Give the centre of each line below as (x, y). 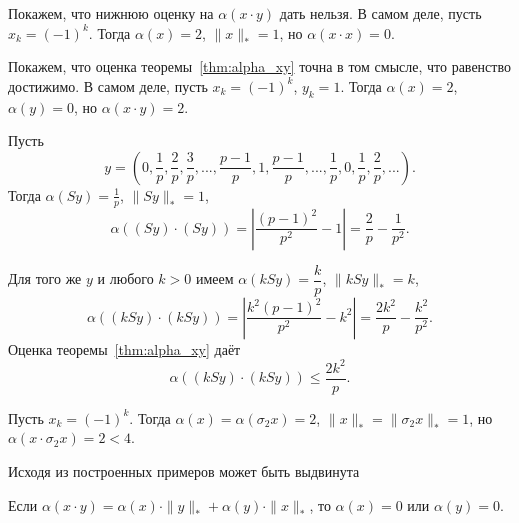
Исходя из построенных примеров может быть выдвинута (184, 471)
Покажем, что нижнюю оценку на (111, 13)
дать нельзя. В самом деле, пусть (380, 13)
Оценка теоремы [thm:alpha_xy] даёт (124, 348)
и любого (125, 278)
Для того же (45, 278)
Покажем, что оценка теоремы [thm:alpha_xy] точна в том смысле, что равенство (259, 66)
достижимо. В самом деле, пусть (108, 85)
